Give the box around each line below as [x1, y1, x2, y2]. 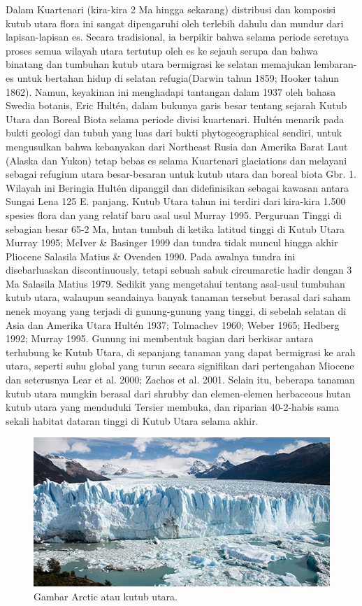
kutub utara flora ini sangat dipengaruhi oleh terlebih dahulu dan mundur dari [6, 15, 344, 30]
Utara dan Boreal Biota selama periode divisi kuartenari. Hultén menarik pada [6, 111, 345, 126]
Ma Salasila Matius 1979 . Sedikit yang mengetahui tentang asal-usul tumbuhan [6, 276, 345, 290]
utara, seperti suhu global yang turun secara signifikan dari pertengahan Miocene [6, 358, 354, 373]
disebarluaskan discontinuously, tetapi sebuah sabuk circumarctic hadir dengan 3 [6, 262, 352, 277]
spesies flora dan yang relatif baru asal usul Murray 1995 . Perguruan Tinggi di [6, 207, 342, 222]
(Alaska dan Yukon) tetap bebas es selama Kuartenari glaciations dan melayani [6, 153, 347, 167]
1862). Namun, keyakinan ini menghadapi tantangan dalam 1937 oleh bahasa [6, 84, 336, 99]
